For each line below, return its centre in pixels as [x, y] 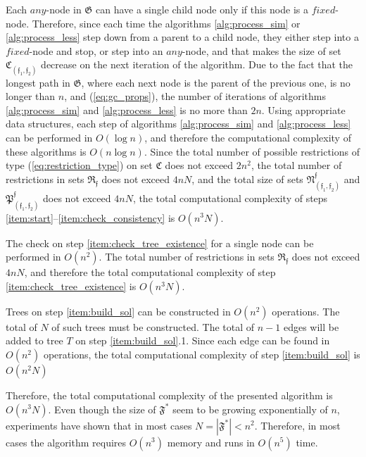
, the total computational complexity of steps [230, 198]
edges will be [311, 326]
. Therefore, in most [297, 425]
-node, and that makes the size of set [261, 50]
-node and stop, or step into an [96, 50]
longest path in [38, 82]
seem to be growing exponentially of [250, 409]
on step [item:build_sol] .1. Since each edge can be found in [203, 340]
